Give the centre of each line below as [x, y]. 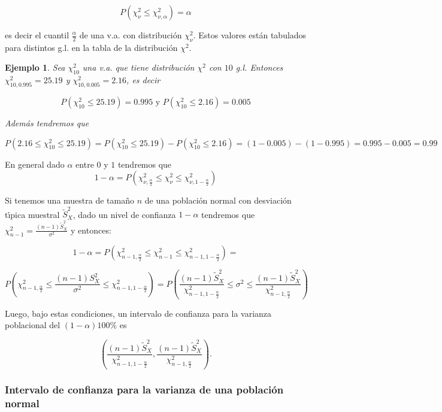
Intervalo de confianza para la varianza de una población [144, 390]
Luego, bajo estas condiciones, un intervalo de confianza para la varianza [138, 313]
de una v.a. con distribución [131, 35]
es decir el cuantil [37, 35]
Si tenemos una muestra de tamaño [70, 200]
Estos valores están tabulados [252, 35]
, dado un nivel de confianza [124, 214]
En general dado [35, 164]
